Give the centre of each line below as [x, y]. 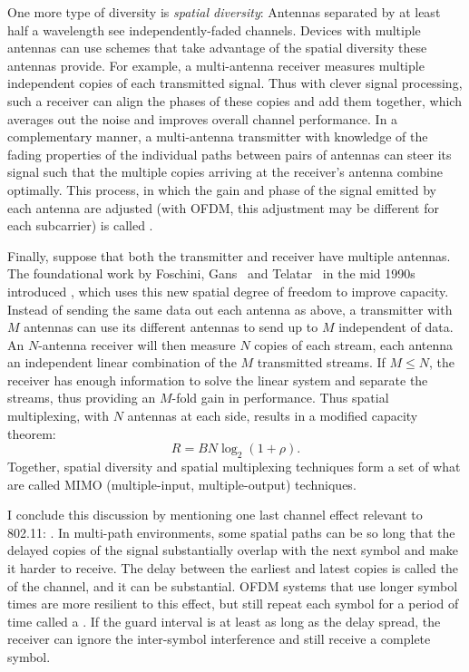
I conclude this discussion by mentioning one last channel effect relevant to [215, 515]
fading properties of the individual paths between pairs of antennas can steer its [230, 154]
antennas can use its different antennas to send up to [171, 327]
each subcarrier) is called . [80, 225]
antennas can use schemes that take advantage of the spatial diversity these [217, 48]
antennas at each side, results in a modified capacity [273, 416]
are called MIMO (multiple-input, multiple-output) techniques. [182, 484]
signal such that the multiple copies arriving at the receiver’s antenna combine [225, 172]
